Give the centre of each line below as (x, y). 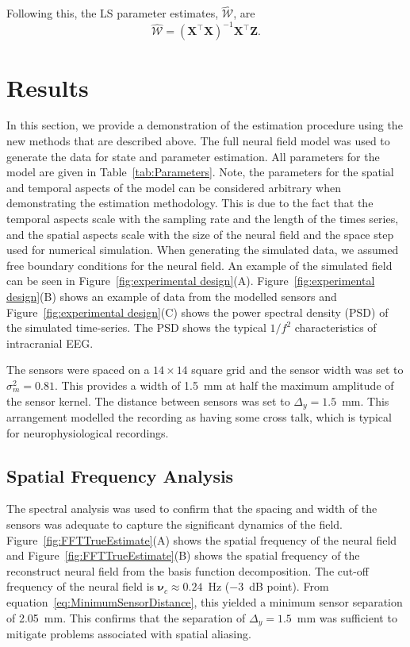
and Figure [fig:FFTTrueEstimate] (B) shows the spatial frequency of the (183, 555)
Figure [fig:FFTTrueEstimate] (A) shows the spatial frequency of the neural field (202, 539)
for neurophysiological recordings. (88, 432)
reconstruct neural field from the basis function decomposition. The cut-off (188, 570)
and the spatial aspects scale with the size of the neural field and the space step (200, 234)
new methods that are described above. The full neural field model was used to (198, 141)
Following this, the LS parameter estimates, (113, 13)
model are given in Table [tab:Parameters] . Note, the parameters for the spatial (200, 172)
